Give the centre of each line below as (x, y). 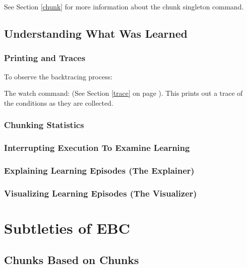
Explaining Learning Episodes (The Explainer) (99, 170)
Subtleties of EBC (67, 228)
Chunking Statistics (44, 125)
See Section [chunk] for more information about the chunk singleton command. (124, 6)
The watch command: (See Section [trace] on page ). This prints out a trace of (123, 93)
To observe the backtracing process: (58, 76)
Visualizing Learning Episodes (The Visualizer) (101, 193)
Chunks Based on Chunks (72, 259)
